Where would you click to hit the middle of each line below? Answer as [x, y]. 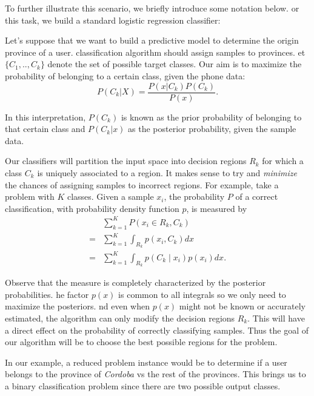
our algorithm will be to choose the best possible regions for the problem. [141, 342]
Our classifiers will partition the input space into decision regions [126, 161]
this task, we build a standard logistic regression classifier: [113, 20]
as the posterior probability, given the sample [212, 129]
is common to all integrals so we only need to [202, 294]
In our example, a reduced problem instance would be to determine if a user [146, 362]
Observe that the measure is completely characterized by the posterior [135, 282]
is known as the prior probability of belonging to [211, 117]
